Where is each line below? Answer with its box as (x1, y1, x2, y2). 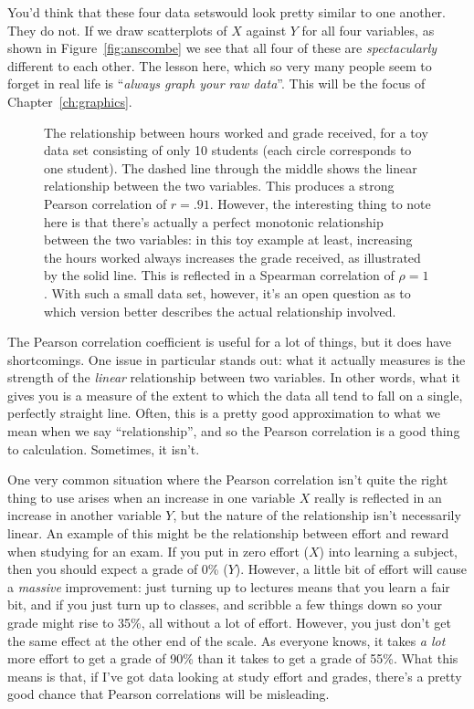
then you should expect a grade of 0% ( (7, 559, 228, 579)
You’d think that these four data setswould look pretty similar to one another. (7, 3, 447, 21)
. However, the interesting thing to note (209, 193, 431, 213)
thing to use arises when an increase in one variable (7, 487, 296, 506)
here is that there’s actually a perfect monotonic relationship (44, 212, 384, 231)
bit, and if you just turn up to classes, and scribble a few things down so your (7, 595, 442, 614)
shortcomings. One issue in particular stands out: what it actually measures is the (7, 349, 466, 369)
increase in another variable (7, 506, 162, 525)
